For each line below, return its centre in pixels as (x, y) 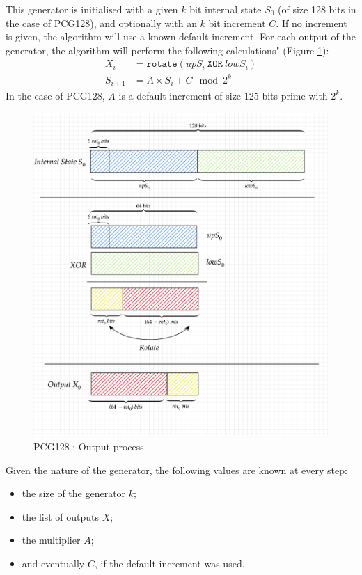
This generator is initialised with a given (92, 9)
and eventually (53, 563)
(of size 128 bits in (317, 9)
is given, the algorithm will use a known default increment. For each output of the (181, 37)
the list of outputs (61, 516)
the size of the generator (74, 493)
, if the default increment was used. (170, 563)
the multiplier (51, 540)
